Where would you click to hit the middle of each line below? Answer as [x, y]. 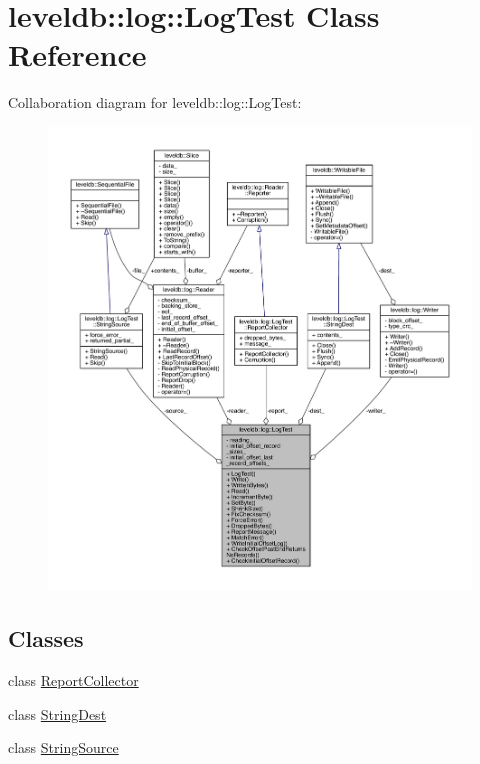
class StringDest [57, 713]
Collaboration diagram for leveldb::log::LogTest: [155, 102]
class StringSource [63, 747]
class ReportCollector [73, 680]
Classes [46, 638]
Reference [77, 54]
